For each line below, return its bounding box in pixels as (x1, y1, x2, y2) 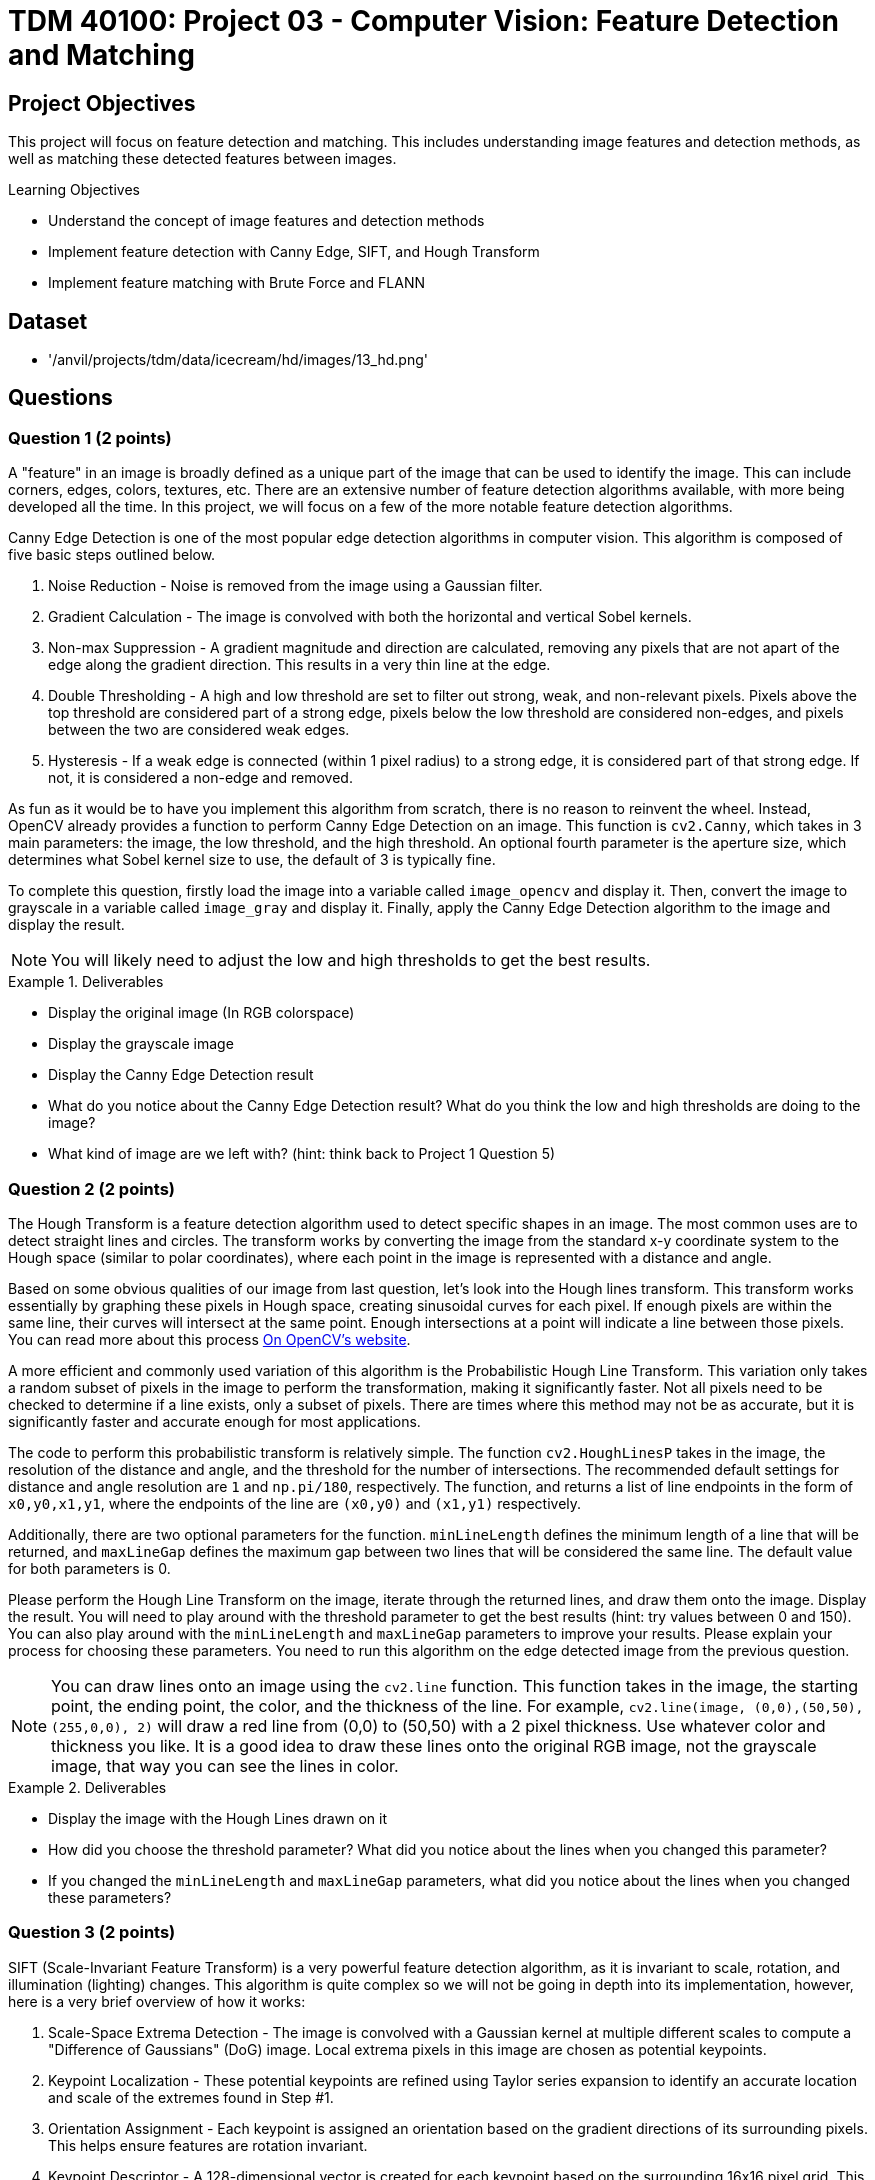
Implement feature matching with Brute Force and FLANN (48, 274, 426, 292)
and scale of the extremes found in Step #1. (48, 2088, 334, 2106)
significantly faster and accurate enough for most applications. (8, 1412, 421, 1430)
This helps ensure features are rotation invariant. (48, 2136, 368, 2154)
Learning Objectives (8, 181, 140, 199)
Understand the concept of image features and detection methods (48, 212, 485, 230)
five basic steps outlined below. (8, 546, 216, 564)
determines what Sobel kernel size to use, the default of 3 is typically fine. (8, 851, 496, 869)
